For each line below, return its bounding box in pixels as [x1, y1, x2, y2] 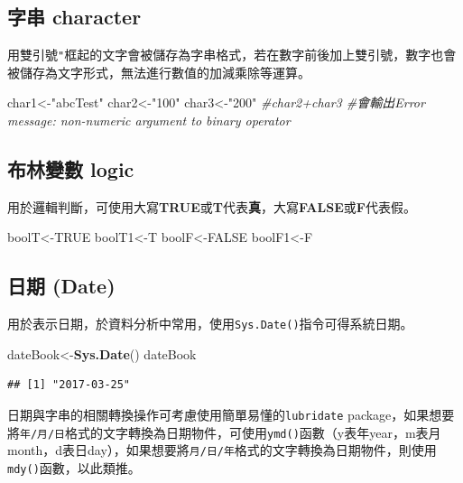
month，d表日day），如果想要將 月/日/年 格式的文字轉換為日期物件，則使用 [7, 441, 437, 460]
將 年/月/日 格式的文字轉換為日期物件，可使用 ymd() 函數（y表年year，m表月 [7, 423, 441, 441]
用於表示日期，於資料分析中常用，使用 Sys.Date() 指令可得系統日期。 [7, 314, 413, 333]
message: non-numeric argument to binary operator [7, 111, 291, 130]
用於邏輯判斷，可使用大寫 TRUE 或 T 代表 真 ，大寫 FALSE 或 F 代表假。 [7, 197, 416, 216]
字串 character [7, 3, 142, 31]
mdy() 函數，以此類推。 [7, 459, 141, 478]
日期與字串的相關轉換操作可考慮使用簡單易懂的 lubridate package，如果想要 [7, 405, 455, 424]
